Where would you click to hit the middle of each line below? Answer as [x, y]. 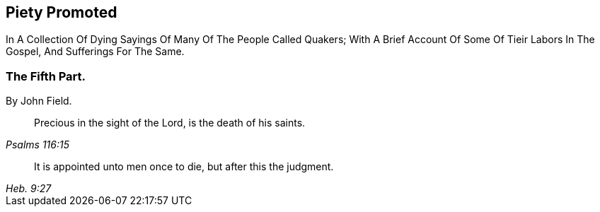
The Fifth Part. [46, 76]
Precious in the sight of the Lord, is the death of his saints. [170, 123]
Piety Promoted [62, 12]
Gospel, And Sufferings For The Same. [95, 52]
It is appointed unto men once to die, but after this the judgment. [184, 167]
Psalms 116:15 [37, 145]
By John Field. [39, 101]
